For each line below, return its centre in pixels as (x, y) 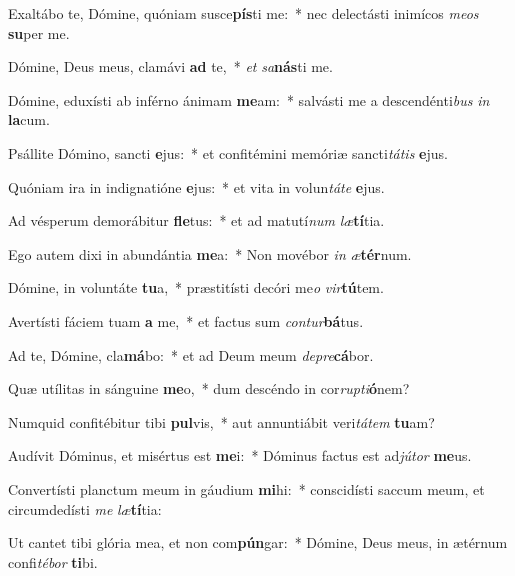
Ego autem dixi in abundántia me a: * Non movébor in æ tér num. (210, 253)
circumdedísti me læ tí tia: (85, 508)
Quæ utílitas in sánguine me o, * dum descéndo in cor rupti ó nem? (209, 388)
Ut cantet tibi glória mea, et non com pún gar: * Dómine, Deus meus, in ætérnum (258, 542)
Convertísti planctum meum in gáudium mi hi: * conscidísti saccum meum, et (246, 488)
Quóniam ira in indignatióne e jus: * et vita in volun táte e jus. (196, 186)
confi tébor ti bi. (53, 561)
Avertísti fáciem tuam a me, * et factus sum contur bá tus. (186, 320)
